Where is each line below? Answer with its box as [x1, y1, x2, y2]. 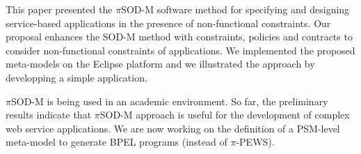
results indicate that [6, 107, 92, 122]
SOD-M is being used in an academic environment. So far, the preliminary [10, 93, 328, 108]
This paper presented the [6, 2, 113, 16]
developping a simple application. [6, 70, 147, 84]
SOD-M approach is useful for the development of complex [99, 107, 350, 122]
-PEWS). [236, 134, 275, 149]
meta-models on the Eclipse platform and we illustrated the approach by [6, 56, 315, 71]
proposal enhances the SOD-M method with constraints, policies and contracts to [6, 29, 353, 44]
